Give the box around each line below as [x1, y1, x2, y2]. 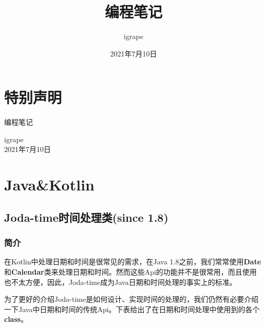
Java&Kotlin [4, 174, 94, 195]
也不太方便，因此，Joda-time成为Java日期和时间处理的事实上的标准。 [4, 276, 237, 287]
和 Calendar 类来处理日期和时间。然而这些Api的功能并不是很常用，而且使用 [4, 266, 257, 277]
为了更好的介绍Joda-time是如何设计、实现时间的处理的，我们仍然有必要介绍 [4, 294, 259, 304]
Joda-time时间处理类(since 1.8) [4, 209, 168, 225]
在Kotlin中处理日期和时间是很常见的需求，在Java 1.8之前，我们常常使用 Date [4, 256, 261, 267]
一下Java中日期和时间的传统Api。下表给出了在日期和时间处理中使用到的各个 [4, 303, 260, 314]
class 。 [4, 314, 28, 324]
